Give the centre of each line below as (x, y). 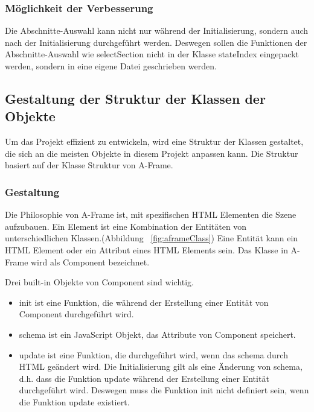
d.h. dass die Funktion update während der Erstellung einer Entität (144, 378)
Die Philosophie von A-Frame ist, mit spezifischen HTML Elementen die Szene (151, 214)
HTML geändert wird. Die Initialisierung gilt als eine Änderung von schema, (161, 366)
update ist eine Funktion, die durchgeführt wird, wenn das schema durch (153, 354)
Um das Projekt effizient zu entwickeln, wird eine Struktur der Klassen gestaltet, (154, 141)
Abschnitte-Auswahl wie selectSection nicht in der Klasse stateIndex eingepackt (152, 54)
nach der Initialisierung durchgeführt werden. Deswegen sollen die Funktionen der (156, 42)
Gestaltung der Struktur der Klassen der (135, 98)
